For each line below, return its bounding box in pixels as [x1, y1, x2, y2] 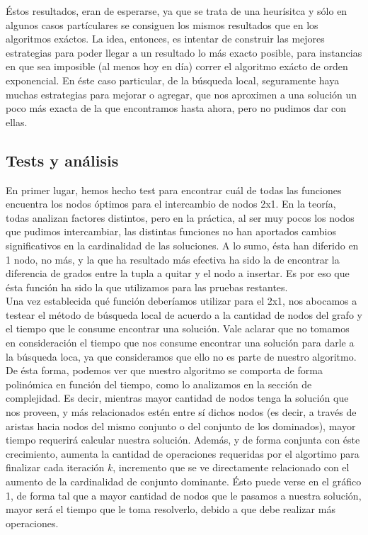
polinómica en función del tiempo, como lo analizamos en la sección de [6, 376, 312, 391]
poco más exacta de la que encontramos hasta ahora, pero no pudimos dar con [6, 101, 347, 116]
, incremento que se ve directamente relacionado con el [113, 460, 350, 475]
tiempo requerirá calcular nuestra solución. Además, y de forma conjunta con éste [6, 432, 360, 447]
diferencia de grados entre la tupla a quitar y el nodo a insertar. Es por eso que [6, 266, 350, 281]
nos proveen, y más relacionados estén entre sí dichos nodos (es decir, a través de [6, 405, 357, 419]
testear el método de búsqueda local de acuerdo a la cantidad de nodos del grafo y [6, 307, 362, 322]
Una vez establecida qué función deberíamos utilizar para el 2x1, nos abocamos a [6, 293, 357, 308]
